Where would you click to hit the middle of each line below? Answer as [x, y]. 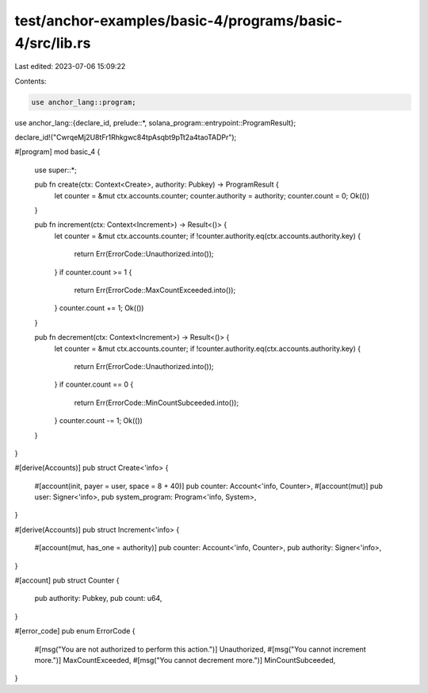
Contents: [31, 81]
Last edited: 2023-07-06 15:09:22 [70, 67]
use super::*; [55, 170]
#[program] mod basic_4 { [57, 152]
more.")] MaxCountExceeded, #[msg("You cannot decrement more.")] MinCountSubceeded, [185, 660]
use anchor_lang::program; [84, 102]
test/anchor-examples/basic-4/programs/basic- [178, 21]
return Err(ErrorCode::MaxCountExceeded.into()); [155, 290]
